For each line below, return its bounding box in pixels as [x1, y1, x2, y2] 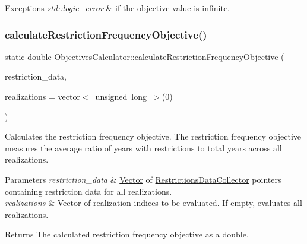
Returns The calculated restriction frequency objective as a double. [5, 228, 249, 240]
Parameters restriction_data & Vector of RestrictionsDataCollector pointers [5, 173, 281, 185]
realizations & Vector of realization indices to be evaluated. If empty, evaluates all [5, 197, 302, 209]
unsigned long [95, 90, 147, 102]
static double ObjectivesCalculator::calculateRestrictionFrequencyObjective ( [5, 50, 284, 62]
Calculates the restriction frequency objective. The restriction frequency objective [5, 130, 302, 142]
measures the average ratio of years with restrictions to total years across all [5, 141, 282, 154]
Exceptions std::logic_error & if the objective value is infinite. [5, 2, 230, 14]
